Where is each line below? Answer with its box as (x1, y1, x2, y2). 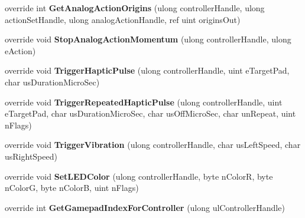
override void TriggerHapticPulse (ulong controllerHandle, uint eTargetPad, (5, 64, 290, 77)
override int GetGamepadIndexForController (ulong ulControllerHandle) (5, 201, 285, 213)
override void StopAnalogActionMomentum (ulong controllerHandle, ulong (5, 33, 291, 45)
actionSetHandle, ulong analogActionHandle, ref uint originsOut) (5, 13, 241, 25)
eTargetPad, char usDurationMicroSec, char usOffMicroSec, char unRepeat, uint (5, 107, 296, 120)
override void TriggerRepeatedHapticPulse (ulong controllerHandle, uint (5, 95, 283, 108)
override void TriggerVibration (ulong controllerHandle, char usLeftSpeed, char (5, 138, 301, 151)
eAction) (5, 44, 36, 57)
